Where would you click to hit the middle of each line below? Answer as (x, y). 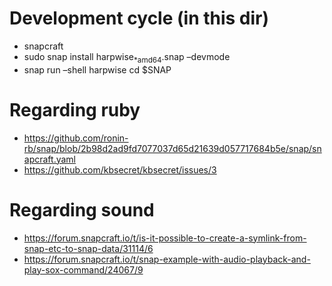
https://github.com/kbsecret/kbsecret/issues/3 (120, 169)
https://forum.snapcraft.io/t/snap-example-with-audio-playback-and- (167, 259)
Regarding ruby (75, 109)
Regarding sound (82, 209)
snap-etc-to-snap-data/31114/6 (88, 248)
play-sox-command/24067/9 (83, 269)
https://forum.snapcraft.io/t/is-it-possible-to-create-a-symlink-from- (165, 238)
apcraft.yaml (49, 159)
